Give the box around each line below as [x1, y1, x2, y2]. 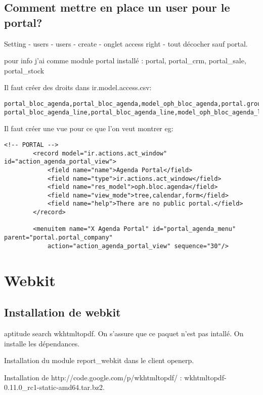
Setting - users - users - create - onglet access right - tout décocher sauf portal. [4, 38, 248, 49]
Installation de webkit [4, 304, 121, 320]
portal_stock [4, 65, 45, 75]
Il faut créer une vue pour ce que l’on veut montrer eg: [4, 123, 173, 134]
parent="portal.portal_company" [4, 234, 113, 242]
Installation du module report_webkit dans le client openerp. [4, 355, 194, 366]
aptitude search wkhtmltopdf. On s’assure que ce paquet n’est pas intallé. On [4, 328, 244, 338]
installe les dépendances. [4, 338, 80, 348]
